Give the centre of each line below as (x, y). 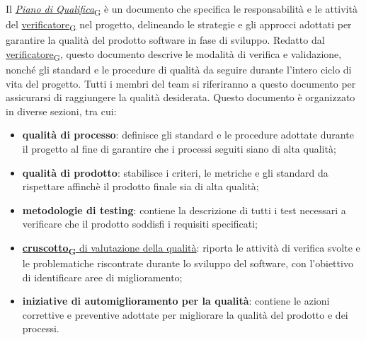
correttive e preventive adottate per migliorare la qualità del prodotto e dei (185, 314)
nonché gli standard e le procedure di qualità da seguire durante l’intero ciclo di (179, 69)
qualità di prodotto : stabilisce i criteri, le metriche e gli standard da (175, 172)
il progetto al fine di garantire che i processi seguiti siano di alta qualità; (179, 148)
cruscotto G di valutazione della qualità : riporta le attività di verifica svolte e (191, 248)
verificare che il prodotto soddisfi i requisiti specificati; (140, 224)
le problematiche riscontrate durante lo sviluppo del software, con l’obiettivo (188, 263)
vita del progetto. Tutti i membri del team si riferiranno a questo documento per (181, 83)
